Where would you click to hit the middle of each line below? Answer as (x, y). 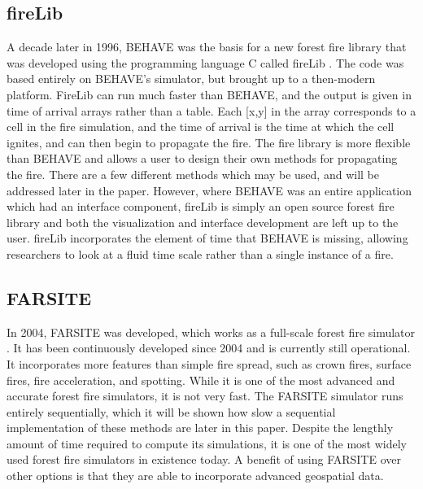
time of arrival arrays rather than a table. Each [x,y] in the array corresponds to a (211, 110)
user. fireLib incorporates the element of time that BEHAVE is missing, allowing (207, 238)
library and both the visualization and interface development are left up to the (203, 222)
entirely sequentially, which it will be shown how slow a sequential (171, 411)
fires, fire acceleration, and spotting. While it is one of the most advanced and (201, 380)
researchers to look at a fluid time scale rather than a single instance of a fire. (200, 253)
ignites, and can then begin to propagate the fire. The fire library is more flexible (209, 142)
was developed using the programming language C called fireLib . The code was (205, 62)
